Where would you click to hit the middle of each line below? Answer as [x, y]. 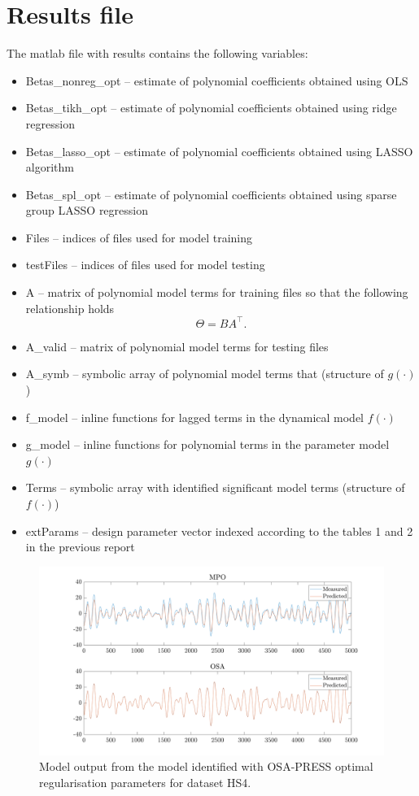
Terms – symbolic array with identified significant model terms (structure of [215, 487]
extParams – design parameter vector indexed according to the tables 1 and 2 [219, 531]
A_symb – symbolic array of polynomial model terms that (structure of [205, 374]
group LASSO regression [87, 210]
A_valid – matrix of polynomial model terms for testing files [177, 346]
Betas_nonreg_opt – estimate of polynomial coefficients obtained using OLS [217, 80]
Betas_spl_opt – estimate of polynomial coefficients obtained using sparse [211, 194]
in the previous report [80, 547]
